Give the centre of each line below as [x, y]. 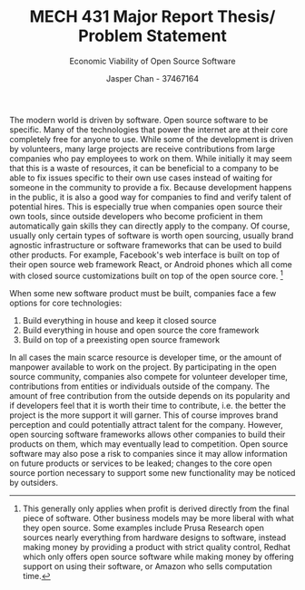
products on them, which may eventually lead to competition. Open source [149, 444]
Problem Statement [152, 36]
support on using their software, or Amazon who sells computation [147, 566]
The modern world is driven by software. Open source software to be [139, 120]
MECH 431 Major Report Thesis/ [152, 17]
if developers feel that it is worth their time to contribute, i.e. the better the [148, 405]
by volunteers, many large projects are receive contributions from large [142, 149]
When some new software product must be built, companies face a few [143, 293]
